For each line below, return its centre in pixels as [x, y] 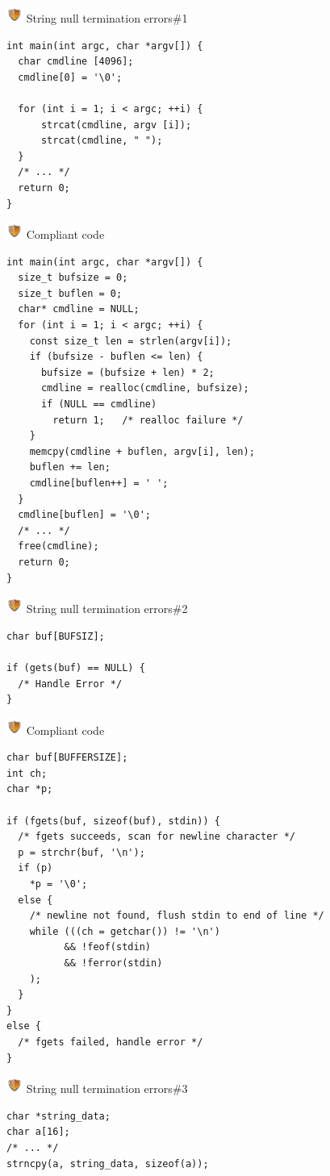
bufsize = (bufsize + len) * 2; [127, 372]
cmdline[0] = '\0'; [70, 77]
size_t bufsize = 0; [73, 278]
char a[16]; [38, 1132]
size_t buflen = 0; [70, 293]
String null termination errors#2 [107, 609]
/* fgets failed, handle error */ [111, 1042]
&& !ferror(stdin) [113, 963]
